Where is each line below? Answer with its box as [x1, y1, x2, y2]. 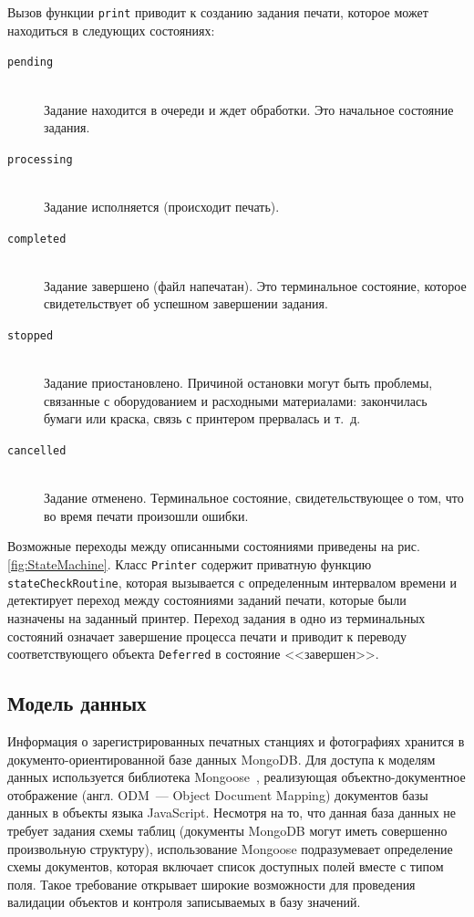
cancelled [7, 444, 67, 457]
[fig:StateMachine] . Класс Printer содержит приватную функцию [7, 555, 372, 574]
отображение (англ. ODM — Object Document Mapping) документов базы [7, 785, 428, 804]
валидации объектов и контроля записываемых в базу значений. [7, 892, 361, 912]
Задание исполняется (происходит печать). [44, 196, 280, 215]
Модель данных [7, 689, 147, 717]
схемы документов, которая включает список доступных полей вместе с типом [7, 857, 444, 876]
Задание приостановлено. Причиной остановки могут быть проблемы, [44, 373, 433, 392]
